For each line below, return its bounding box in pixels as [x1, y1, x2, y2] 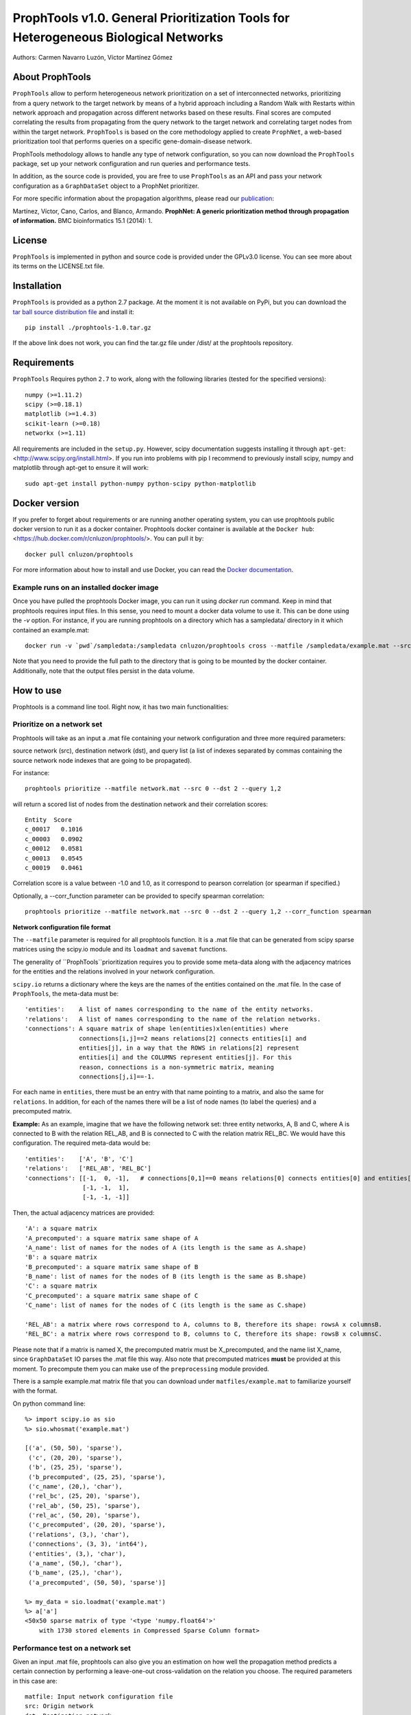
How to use [12, 685, 62, 696]
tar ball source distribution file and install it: [12, 307, 135, 316]
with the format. [12, 1386, 58, 1395]
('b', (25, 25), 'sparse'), [28, 1463, 123, 1471]
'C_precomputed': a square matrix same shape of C [25, 1292, 199, 1299]
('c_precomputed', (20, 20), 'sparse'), [28, 1521, 166, 1529]
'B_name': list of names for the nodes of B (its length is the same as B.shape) [25, 1273, 307, 1281]
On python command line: [12, 1399, 86, 1408]
